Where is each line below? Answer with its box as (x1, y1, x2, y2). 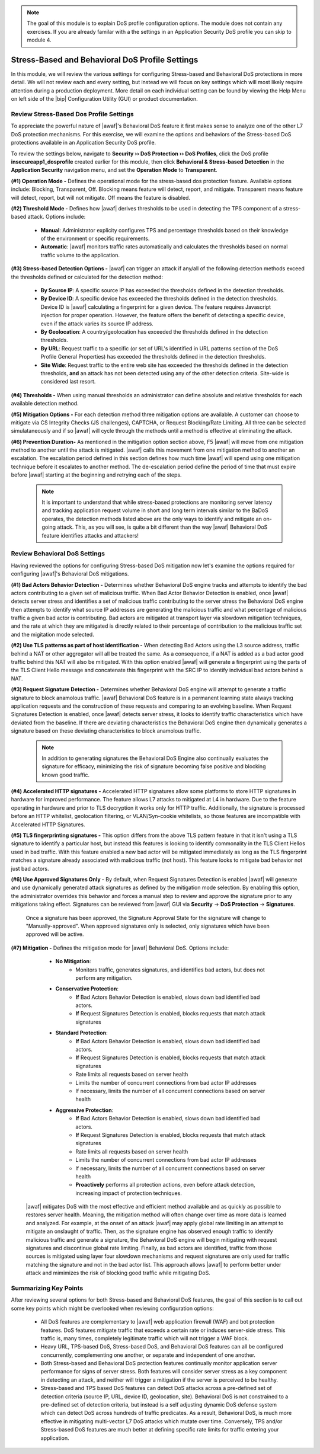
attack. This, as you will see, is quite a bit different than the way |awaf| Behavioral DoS (57, 523, 268, 531)
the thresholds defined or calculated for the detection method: (11, 273, 163, 280)
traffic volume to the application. (40, 251, 120, 258)
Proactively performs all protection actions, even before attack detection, (75, 1181, 255, 1188)
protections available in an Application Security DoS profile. (11, 139, 156, 146)
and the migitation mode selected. (11, 631, 94, 638)
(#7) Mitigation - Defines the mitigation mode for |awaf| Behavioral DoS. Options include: (11, 944, 229, 951)
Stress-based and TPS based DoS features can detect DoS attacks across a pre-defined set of (40, 1385, 272, 1392)
